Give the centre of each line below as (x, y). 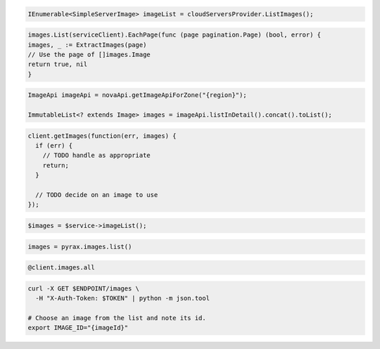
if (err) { (54, 146)
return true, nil (58, 64)
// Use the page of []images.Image (89, 54)
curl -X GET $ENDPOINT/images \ (84, 288)
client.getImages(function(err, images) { (102, 136)
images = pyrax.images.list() (80, 247)
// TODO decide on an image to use (97, 195)
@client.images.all (61, 268)
